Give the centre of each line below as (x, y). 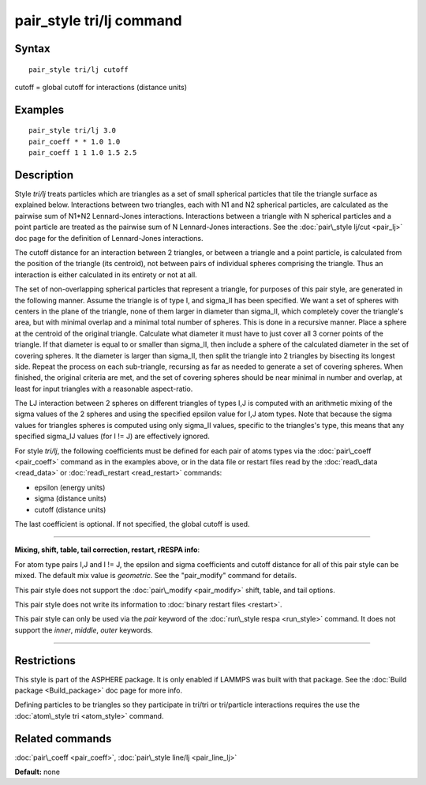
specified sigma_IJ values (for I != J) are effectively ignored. (112, 436)
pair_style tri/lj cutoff (79, 69)
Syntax (32, 49)
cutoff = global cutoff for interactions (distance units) (101, 87)
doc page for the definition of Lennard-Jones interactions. (109, 238)
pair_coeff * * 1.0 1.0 (75, 141)
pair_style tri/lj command (99, 21)
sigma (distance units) (70, 498)
